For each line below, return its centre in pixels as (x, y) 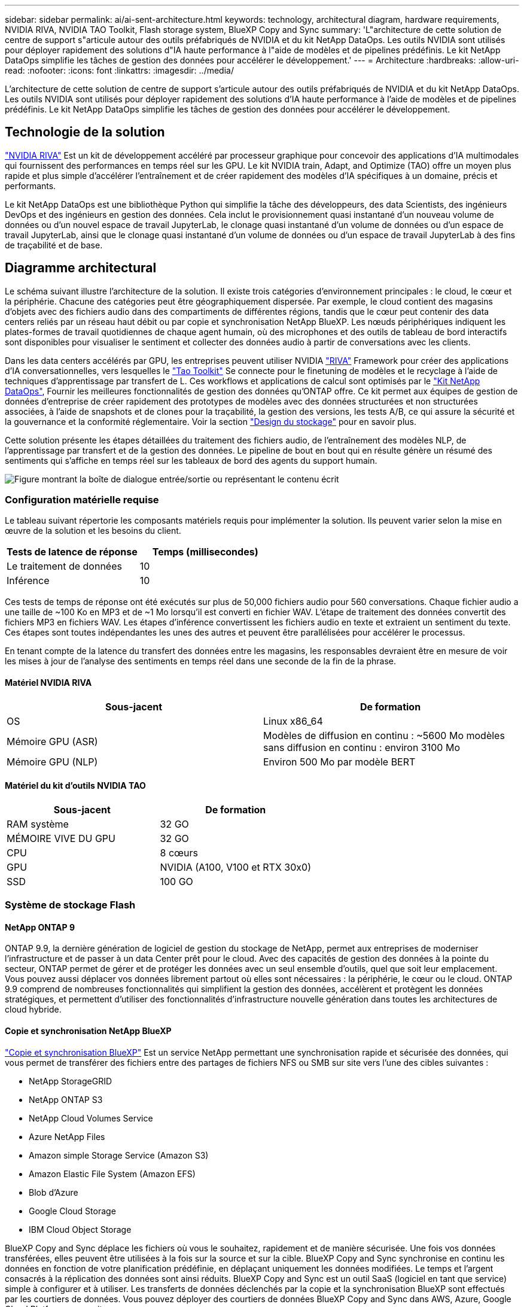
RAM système (38, 824)
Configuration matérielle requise (82, 500)
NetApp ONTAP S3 (66, 1099)
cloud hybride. (33, 1010)
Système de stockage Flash (70, 905)
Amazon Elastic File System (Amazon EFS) (112, 1174)
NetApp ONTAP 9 (40, 927)
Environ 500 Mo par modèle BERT (339, 762)
